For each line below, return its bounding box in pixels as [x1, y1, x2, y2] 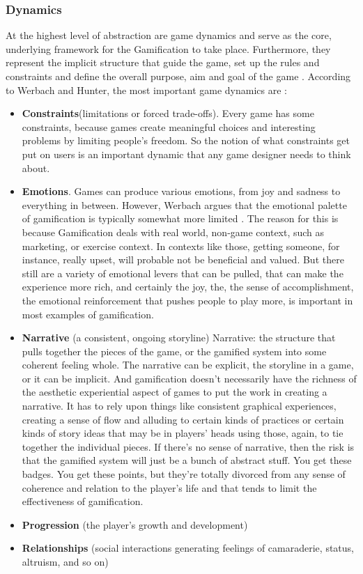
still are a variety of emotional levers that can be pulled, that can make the [22, 265, 343, 280]
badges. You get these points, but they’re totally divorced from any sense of [22, 467, 346, 481]
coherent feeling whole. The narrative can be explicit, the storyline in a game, [22, 357, 354, 372]
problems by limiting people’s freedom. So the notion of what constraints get [22, 133, 350, 148]
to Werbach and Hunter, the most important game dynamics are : [6, 82, 287, 97]
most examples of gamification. [22, 307, 154, 321]
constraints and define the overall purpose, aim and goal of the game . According [6, 69, 351, 83]
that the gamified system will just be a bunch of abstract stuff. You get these [22, 453, 352, 467]
